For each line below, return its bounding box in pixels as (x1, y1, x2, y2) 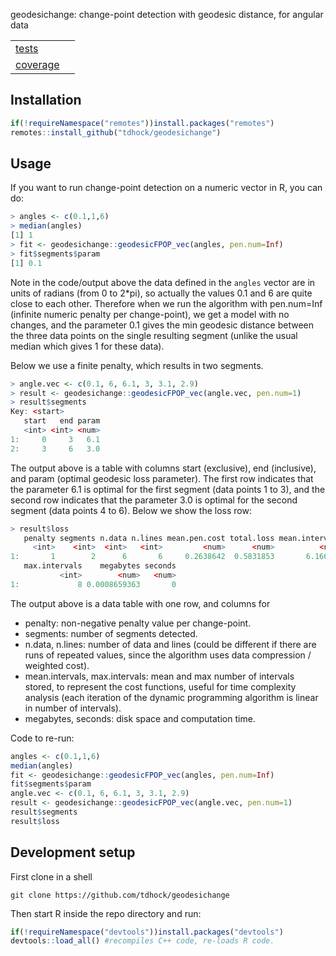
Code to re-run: (10, 732, 75, 744)
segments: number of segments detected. (24, 627, 198, 639)
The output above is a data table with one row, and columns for (10, 597, 271, 609)
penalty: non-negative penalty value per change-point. (24, 617, 252, 629)
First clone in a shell (10, 870, 93, 883)
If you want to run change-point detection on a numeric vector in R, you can (10, 182, 323, 194)
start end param (23, 416, 101, 426)
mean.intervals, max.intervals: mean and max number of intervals (24, 670, 295, 682)
